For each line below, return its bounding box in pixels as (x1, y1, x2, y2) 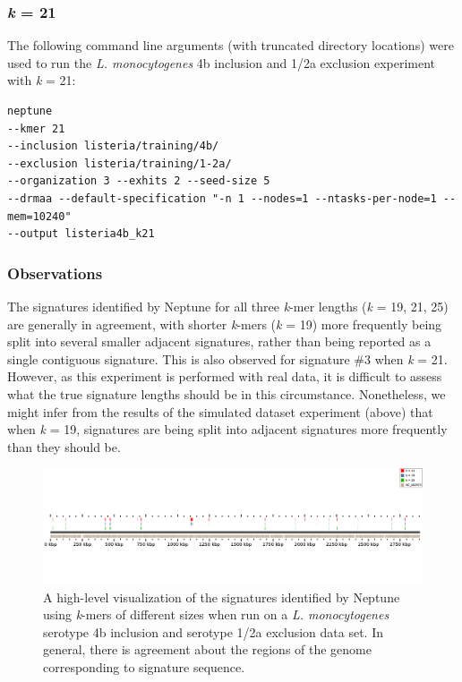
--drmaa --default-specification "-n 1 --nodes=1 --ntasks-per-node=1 (7, 192, 437, 205)
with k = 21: (7, 71, 76, 90)
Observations (7, 261, 103, 284)
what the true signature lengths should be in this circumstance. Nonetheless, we (7, 384, 446, 403)
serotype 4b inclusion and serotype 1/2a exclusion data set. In (43, 622, 384, 641)
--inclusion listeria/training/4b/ (7, 140, 219, 153)
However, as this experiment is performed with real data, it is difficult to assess (7, 367, 442, 386)
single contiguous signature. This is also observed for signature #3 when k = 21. (7, 349, 448, 368)
